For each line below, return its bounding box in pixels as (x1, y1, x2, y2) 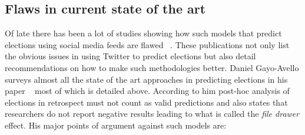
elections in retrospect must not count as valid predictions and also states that (5, 96, 288, 108)
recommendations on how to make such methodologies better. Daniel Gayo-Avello (5, 61, 299, 73)
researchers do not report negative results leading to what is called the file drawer (5, 107, 300, 120)
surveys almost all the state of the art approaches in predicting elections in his (5, 73, 288, 85)
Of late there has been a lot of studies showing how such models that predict (5, 27, 282, 39)
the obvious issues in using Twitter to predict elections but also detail (5, 50, 256, 62)
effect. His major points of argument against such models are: (5, 119, 227, 131)
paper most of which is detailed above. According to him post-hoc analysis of (5, 85, 290, 97)
